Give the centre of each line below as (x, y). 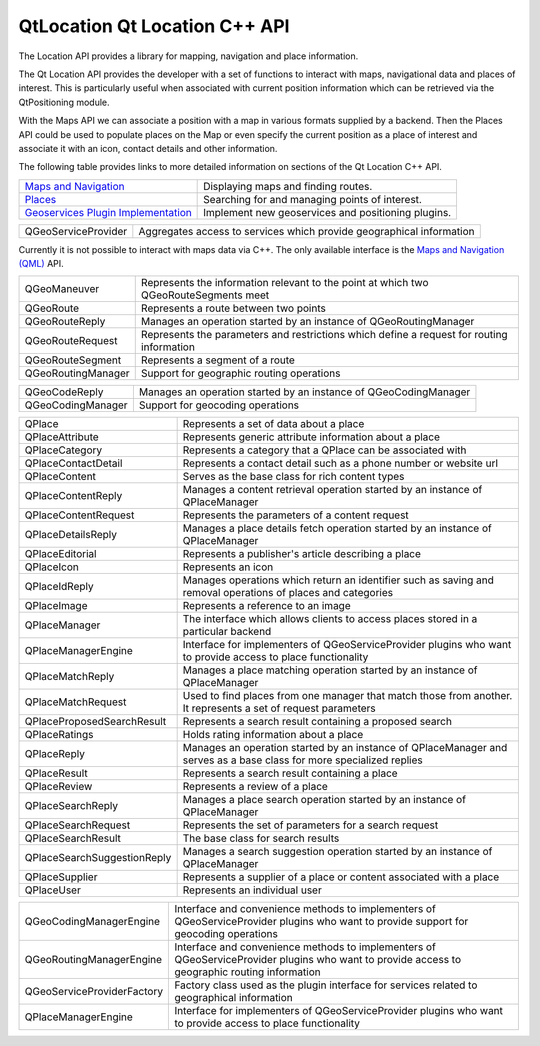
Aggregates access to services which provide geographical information (306, 231)
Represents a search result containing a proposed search (317, 722)
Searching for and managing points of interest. (312, 199)
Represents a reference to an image (267, 606)
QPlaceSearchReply (71, 806)
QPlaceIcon (51, 567)
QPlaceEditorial (60, 554)
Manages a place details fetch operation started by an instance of (337, 528)
